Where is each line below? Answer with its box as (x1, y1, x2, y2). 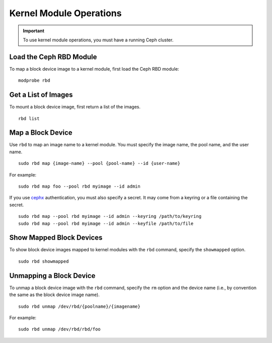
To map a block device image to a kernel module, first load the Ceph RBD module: (9, 66, 179, 72)
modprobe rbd (18, 78, 50, 83)
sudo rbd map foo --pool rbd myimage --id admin (18, 184, 141, 189)
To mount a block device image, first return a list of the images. (9, 104, 141, 110)
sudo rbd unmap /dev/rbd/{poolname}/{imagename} (18, 303, 141, 309)
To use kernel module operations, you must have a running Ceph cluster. (23, 37, 174, 43)
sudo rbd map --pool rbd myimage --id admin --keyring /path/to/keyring (18, 213, 201, 219)
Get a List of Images (9, 91, 73, 99)
